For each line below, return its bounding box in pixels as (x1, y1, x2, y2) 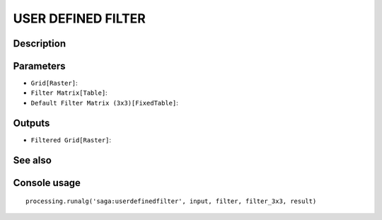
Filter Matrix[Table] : (30, 88, 108, 97)
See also (13, 154, 52, 166)
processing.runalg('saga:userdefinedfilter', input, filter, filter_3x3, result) (25, 197, 317, 205)
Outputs (13, 117, 50, 129)
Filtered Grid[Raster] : (30, 135, 112, 144)
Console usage (13, 177, 81, 189)
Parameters (13, 60, 66, 72)
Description (13, 37, 66, 50)
